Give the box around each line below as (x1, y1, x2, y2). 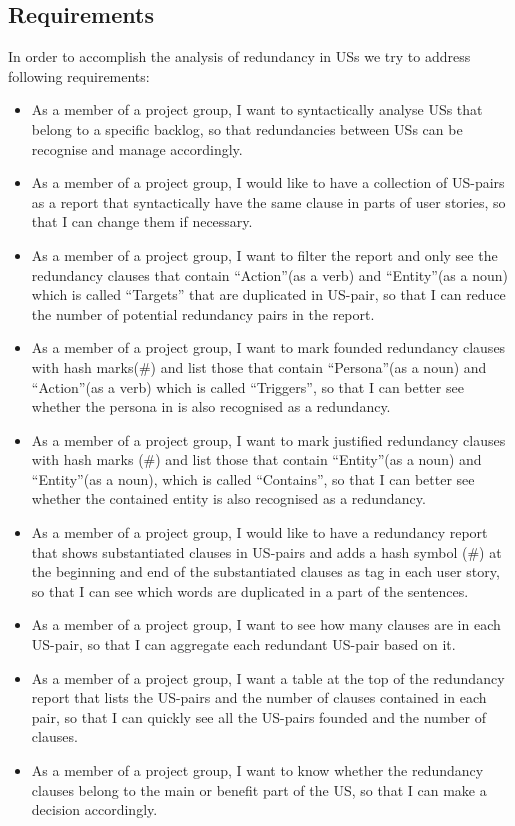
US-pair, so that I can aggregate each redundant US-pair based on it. (31, 634, 456, 655)
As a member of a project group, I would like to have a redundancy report (31, 522, 488, 543)
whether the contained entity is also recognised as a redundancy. (31, 488, 426, 509)
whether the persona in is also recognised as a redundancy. (31, 396, 391, 417)
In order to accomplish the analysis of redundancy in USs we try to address (8, 46, 471, 67)
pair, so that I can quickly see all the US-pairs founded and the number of (31, 706, 486, 727)
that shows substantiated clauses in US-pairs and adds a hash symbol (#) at (31, 541, 502, 562)
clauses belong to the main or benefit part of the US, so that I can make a (31, 779, 487, 800)
